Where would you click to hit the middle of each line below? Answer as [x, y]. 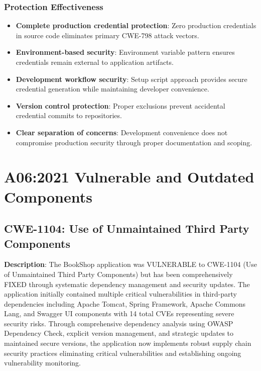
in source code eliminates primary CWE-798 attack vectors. [107, 35]
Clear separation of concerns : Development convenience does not [122, 132]
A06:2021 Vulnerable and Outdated [129, 177]
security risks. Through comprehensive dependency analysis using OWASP [119, 323]
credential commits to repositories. [69, 115]
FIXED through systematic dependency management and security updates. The [127, 284]
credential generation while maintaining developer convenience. [112, 89]
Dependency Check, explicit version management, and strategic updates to [119, 333]
